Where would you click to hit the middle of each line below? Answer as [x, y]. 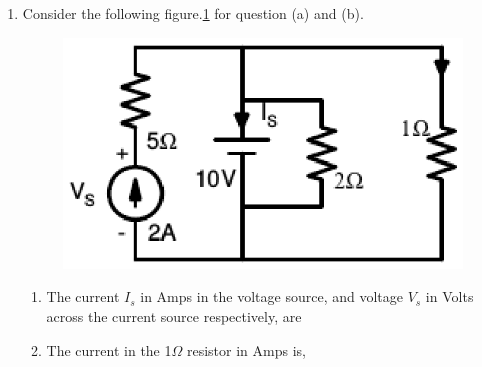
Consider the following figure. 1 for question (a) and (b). [193, 13]
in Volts [449, 296]
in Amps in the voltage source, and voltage [271, 296]
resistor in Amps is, [246, 349]
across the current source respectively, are [174, 316]
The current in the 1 [109, 349]
